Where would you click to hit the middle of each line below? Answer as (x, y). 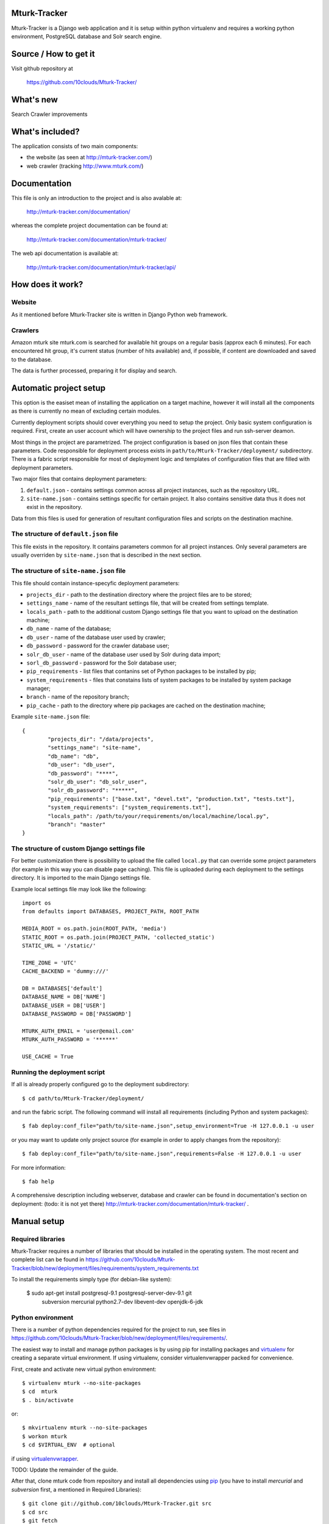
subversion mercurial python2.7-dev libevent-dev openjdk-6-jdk (122, 1301)
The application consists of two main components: (75, 146)
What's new (34, 100)
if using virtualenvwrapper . (45, 1458)
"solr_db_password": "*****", (93, 790)
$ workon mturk (45, 1436)
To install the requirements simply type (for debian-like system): (91, 1280)
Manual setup (38, 1221)
